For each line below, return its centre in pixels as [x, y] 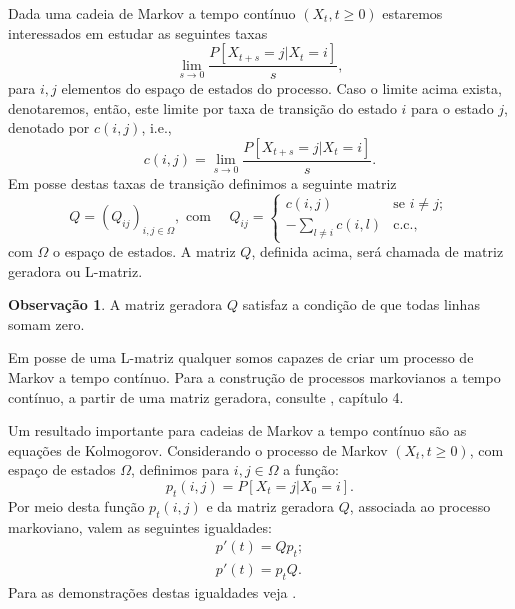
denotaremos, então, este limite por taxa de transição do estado [202, 107]
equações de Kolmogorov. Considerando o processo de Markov [198, 449]
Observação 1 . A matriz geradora [115, 304]
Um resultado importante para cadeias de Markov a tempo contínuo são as [237, 430]
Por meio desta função [76, 505]
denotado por [49, 127]
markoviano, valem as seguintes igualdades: [140, 526]
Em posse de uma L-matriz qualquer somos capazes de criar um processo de [241, 357]
